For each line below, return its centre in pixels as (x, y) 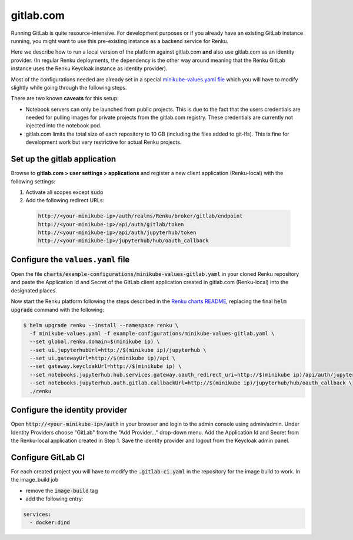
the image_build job (35, 480)
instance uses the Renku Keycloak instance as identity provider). (89, 68)
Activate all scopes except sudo (64, 192)
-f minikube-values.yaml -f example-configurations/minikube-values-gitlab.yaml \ (152, 333)
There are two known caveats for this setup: (65, 98)
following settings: (33, 181)
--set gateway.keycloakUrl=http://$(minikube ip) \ (106, 366)
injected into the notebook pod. (64, 126)
